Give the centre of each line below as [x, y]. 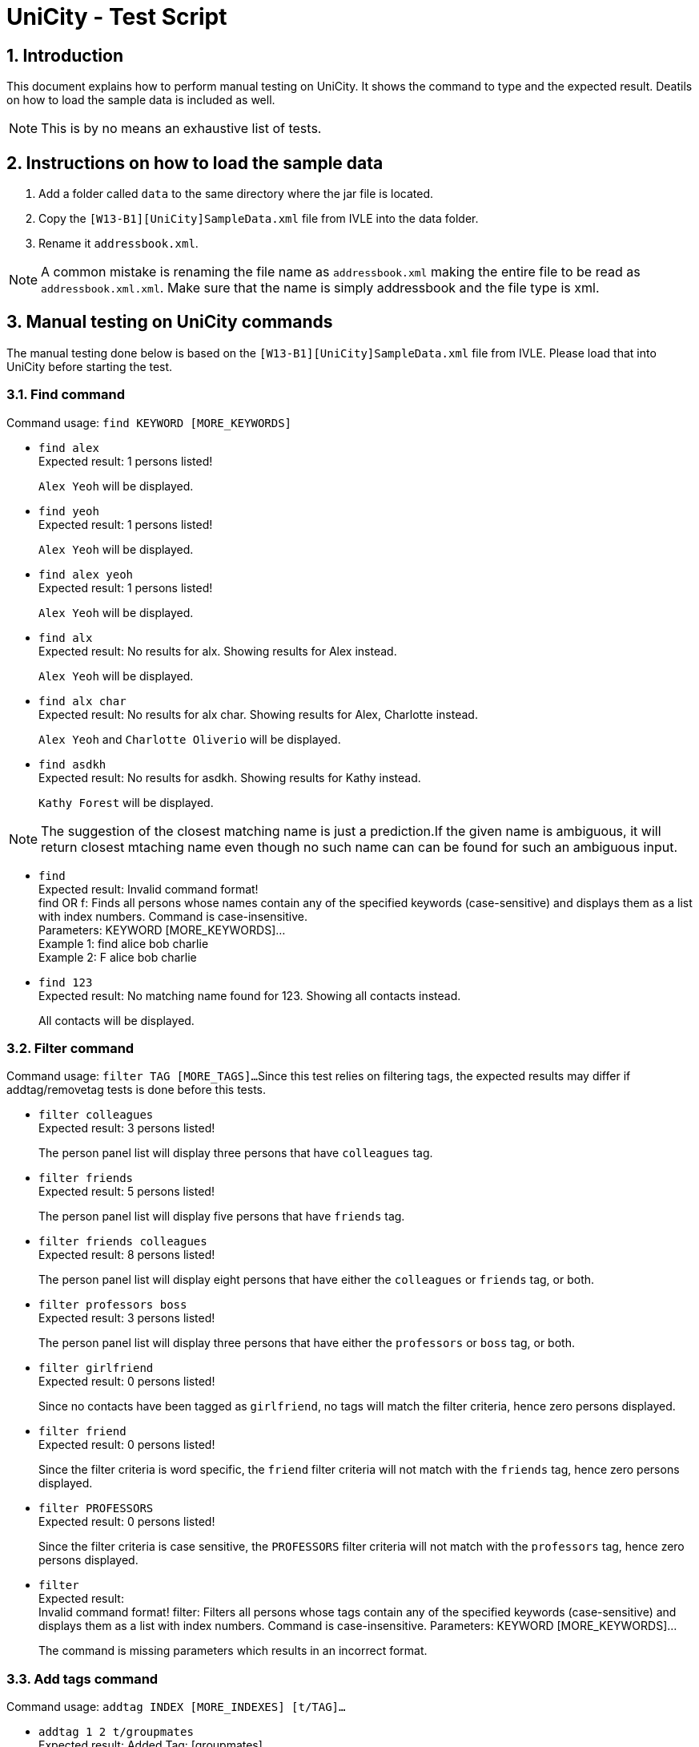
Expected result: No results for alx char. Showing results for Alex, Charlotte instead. [258, 714]
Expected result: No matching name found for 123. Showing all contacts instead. [250, 995]
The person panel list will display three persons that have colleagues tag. [236, 1153]
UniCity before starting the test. [90, 366]
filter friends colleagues [123, 1242]
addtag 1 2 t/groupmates [116, 1732]
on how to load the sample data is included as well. [141, 100]
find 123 [66, 982]
